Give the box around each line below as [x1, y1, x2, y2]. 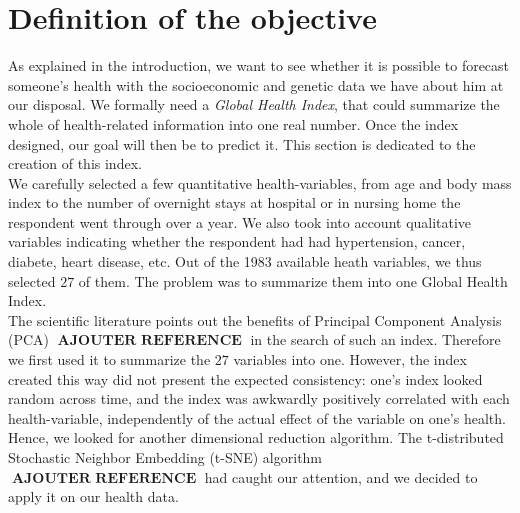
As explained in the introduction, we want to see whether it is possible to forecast [8, 55, 510, 76]
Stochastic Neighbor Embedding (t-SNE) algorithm [8, 447, 323, 467]
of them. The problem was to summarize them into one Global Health [78, 270, 508, 291]
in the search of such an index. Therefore [250, 329, 501, 350]
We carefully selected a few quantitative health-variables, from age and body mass [8, 172, 512, 193]
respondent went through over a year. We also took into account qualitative [8, 211, 472, 232]
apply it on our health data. [8, 486, 179, 507]
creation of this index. [8, 153, 142, 174]
